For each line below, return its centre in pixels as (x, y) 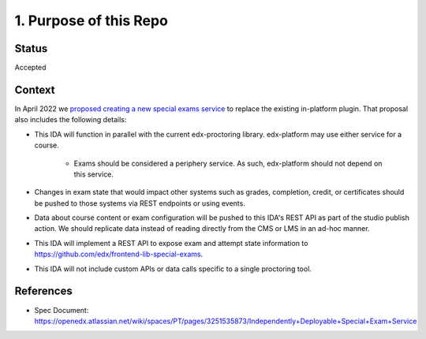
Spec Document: (62, 310)
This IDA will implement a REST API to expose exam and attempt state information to (171, 243)
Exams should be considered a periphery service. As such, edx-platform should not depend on (228, 163)
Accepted (30, 68)
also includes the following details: (71, 120)
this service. (94, 174)
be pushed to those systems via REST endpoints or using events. (140, 203)
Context (35, 89)
